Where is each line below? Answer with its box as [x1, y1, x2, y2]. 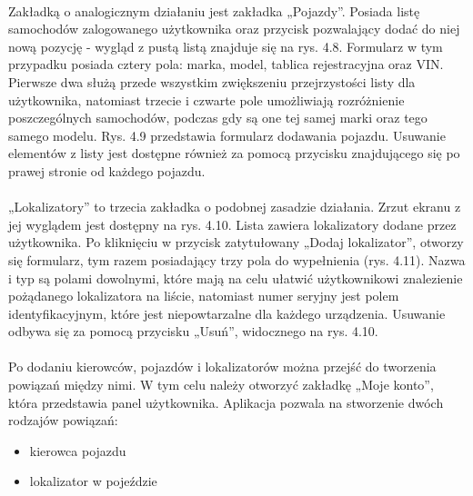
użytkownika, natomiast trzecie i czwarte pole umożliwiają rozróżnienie [8, 90, 405, 109]
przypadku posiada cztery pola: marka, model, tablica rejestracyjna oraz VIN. [8, 55, 444, 74]
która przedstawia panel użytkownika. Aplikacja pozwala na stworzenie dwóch [8, 392, 444, 412]
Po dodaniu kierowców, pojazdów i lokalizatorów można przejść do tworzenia [8, 357, 437, 376]
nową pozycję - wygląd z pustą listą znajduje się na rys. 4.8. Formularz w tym [8, 36, 443, 55]
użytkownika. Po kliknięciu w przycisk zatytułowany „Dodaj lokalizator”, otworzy [8, 233, 464, 252]
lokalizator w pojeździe [29, 471, 157, 491]
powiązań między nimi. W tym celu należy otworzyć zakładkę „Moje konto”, [8, 375, 434, 394]
